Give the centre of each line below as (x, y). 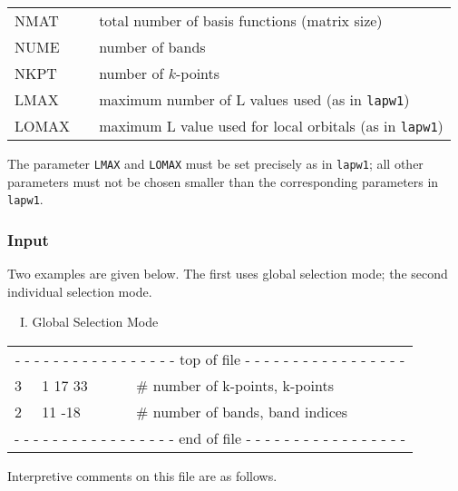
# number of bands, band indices (242, 411)
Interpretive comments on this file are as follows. (142, 475)
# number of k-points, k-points (235, 385)
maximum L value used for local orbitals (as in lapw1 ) (271, 126)
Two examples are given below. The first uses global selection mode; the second (228, 274)
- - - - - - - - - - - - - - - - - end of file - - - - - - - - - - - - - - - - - (210, 437)
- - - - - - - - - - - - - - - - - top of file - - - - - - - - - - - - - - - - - (210, 358)
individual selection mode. (80, 291)
